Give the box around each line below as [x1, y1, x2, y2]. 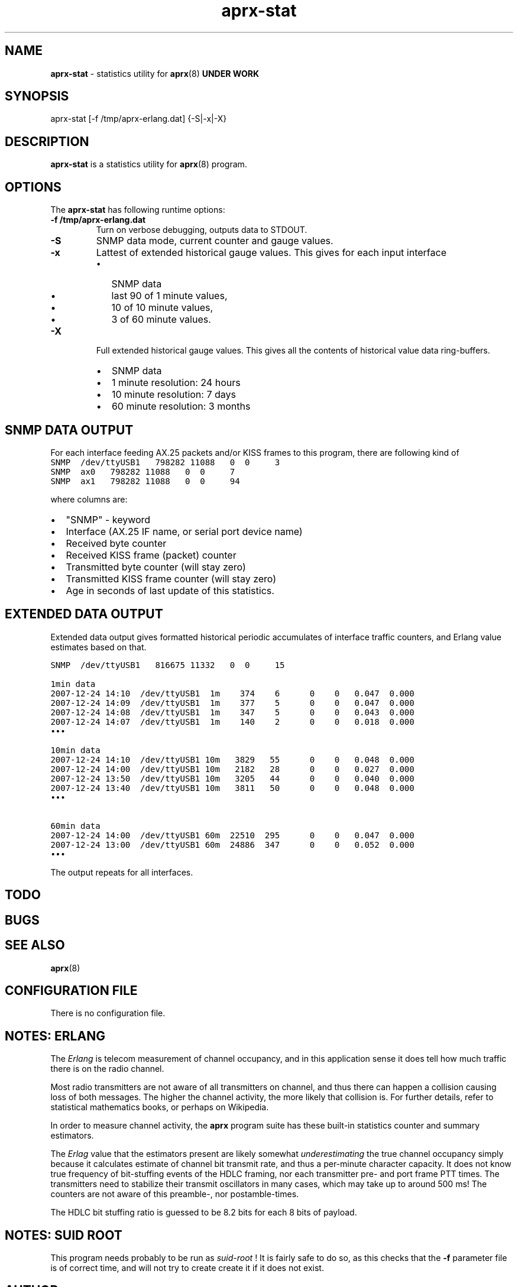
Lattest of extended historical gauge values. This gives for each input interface [96, 247, 446, 259]
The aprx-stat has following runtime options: [50, 205, 225, 215]
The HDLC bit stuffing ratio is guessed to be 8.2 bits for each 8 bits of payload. [50, 1207, 357, 1218]
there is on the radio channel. [50, 1064, 164, 1074]
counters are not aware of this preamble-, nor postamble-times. [50, 1189, 299, 1200]
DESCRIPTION [5, 134, 89, 149]
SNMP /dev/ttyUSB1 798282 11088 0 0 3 [50, 457, 280, 467]
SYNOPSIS [5, 89, 69, 104]
